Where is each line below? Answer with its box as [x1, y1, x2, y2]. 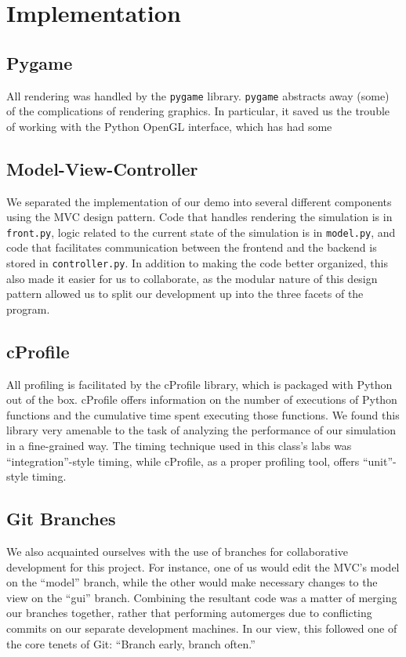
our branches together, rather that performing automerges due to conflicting [6, 604, 372, 621]
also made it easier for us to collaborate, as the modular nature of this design [6, 270, 378, 286]
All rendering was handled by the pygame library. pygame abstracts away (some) [6, 87, 390, 103]
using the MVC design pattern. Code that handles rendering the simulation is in [6, 209, 393, 225]
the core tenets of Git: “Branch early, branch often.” [6, 635, 256, 652]
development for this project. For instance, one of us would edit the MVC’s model [6, 558, 400, 575]
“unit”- [362, 452, 397, 469]
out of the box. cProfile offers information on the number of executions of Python [6, 391, 397, 408]
